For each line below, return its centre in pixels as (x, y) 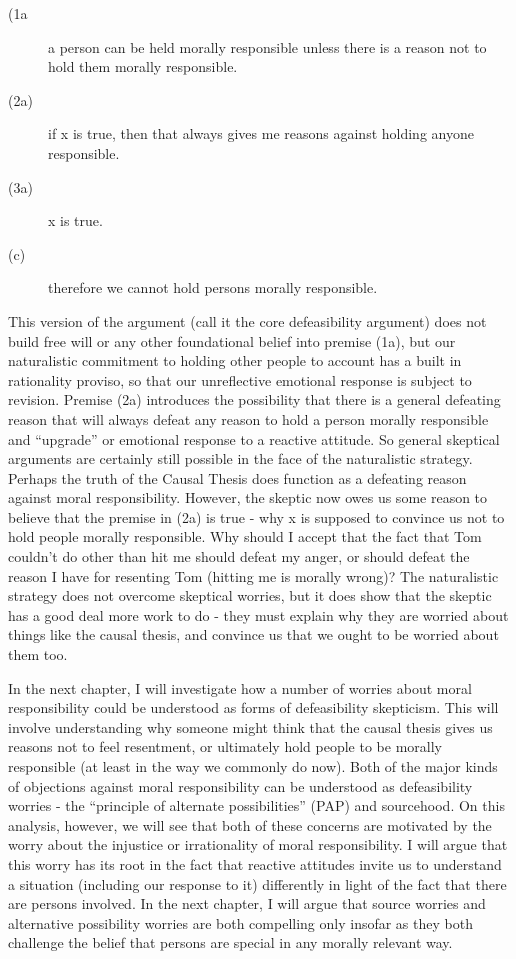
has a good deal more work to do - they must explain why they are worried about (258, 614)
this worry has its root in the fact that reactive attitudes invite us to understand (255, 863)
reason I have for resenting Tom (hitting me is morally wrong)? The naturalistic (253, 575)
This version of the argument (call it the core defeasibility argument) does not (247, 320)
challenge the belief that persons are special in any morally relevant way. (230, 942)
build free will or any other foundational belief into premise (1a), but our (232, 340)
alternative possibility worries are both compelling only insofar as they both (240, 922)
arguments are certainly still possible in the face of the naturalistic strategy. (240, 458)
